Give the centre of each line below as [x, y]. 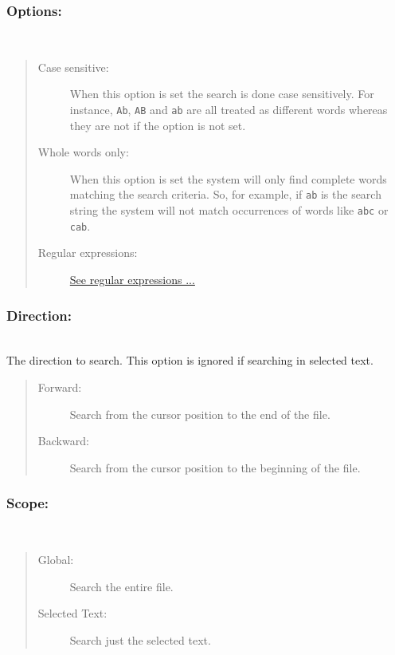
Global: [56, 560]
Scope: [28, 503]
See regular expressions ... [132, 279]
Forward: [60, 387]
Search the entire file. [121, 586]
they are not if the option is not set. [158, 125]
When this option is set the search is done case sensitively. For [222, 94]
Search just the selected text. [140, 639]
